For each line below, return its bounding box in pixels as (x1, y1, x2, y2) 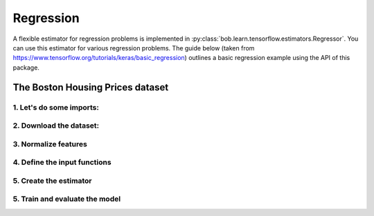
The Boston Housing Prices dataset (12, 81, 169, 93)
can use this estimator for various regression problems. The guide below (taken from (12, 43, 255, 52)
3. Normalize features (12, 139, 88, 148)
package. (12, 63, 39, 72)
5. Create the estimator (12, 176, 92, 186)
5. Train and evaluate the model (12, 194, 121, 204)
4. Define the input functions (12, 157, 112, 167)
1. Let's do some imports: (12, 102, 100, 112)
